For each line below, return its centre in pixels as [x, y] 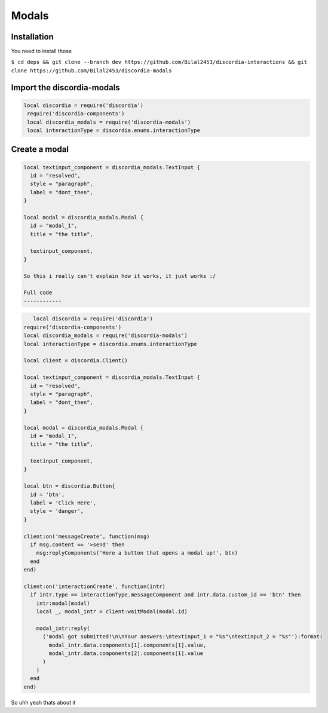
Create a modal [40, 149]
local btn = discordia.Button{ [70, 486]
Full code [38, 293]
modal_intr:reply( [63, 628]
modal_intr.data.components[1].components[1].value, [128, 645]
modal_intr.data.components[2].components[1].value [126, 654]
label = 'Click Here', [63, 503]
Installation [32, 37]
